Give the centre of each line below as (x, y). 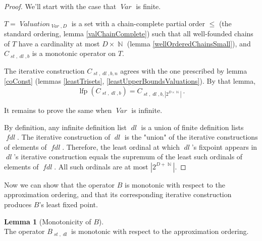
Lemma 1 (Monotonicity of (48, 221)
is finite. (148, 6)
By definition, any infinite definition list (65, 127)
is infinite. (147, 110)
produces (18, 204)
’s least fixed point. (68, 204)
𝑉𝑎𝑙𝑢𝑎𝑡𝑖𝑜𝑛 (35, 24)
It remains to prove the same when (58, 110)
